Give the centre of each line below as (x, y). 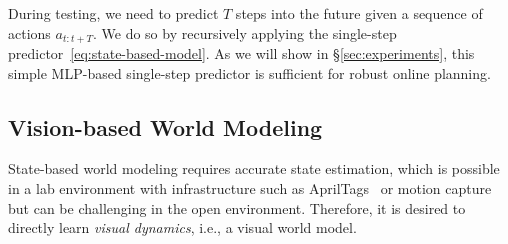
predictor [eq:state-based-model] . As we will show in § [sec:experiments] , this (241, 53)
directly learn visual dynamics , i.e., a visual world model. (182, 227)
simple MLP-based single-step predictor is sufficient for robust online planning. (249, 72)
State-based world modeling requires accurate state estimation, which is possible (254, 168)
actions (29, 32)
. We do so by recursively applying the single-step (245, 32)
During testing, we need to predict (113, 13)
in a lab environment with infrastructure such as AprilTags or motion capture (250, 188)
